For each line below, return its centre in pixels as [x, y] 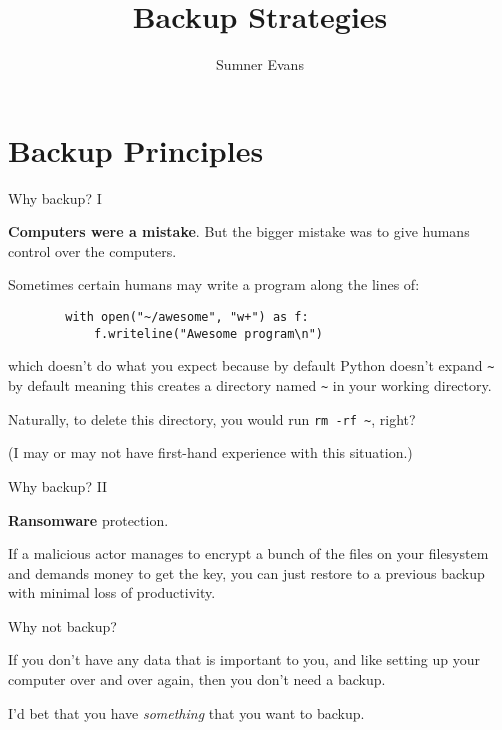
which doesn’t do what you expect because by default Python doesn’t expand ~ [251, 365]
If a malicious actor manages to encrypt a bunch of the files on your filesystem [248, 553]
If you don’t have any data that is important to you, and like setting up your [244, 659]
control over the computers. [92, 250]
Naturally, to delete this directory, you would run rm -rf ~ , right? [212, 418]
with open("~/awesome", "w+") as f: [187, 317]
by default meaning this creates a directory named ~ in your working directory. [250, 385]
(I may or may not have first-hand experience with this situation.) [210, 452]
